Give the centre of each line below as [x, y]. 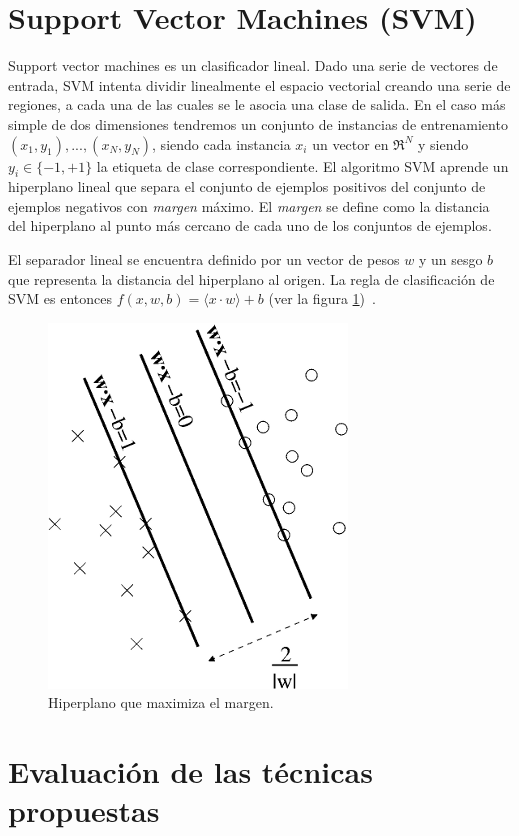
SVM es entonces [60, 298]
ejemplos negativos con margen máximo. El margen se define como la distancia [249, 205]
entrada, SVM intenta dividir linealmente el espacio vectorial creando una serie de [259, 84]
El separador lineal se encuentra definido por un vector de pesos [204, 259]
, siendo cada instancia [221, 143]
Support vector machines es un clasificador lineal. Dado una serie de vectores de [253, 65]
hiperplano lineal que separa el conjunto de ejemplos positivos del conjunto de [247, 186]
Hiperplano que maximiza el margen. [161, 702]
